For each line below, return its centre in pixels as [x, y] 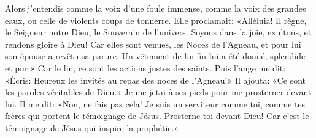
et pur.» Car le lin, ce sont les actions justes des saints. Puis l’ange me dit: [145, 67]
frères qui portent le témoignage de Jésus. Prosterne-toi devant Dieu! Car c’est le [157, 116]
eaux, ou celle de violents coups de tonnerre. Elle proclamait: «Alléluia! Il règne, [156, 20]
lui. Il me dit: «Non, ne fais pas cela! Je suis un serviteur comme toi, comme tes [155, 103]
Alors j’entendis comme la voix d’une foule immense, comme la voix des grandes [156, 8]
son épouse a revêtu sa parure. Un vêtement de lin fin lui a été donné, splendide [155, 56]
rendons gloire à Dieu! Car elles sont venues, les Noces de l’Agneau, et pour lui [153, 44]
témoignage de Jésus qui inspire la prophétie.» [92, 127]
